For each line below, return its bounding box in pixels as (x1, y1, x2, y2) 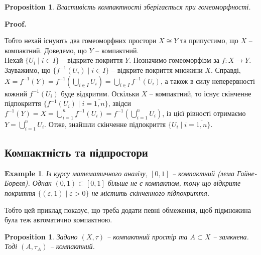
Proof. (5, 18, 27, 29)
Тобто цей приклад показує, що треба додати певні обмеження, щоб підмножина (5, 204, 251, 215)
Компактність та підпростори (5, 144, 148, 160)
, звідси (108, 98, 132, 108)
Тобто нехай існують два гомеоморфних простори (5, 35, 157, 46)
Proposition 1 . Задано (5, 231, 78, 241)
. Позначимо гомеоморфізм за (129, 55, 219, 65)
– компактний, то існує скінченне (149, 88, 251, 98)
